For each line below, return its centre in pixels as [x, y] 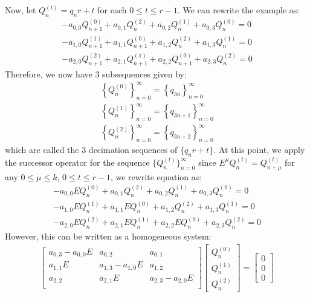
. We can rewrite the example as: [239, 10]
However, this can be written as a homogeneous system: [108, 236]
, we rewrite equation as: [156, 176]
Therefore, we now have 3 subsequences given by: [96, 73]
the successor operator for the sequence [77, 162]
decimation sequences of [133, 150]
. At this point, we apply [259, 150]
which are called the [42, 150]
